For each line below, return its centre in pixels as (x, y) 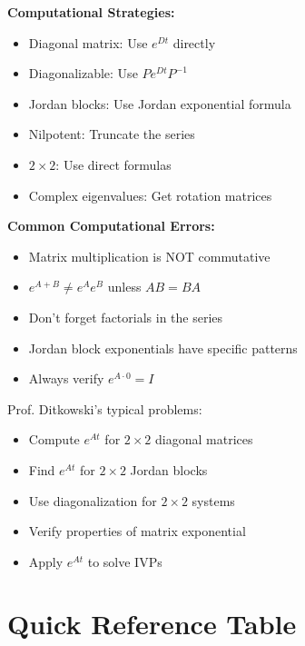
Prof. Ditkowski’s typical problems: (105, 408)
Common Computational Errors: (111, 226)
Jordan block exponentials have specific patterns (163, 348)
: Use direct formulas (113, 164)
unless (124, 287)
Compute (54, 439)
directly (194, 42)
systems (213, 500)
